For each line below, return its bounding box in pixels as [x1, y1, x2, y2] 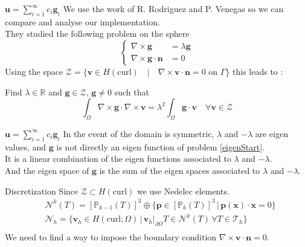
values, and [5, 140, 47, 153]
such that [114, 85, 149, 98]
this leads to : [233, 65, 283, 77]
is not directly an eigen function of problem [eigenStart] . [56, 140, 265, 153]
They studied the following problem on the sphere [5, 27, 190, 40]
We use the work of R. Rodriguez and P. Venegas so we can [63, 2, 284, 14]
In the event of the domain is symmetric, [63, 127, 214, 140]
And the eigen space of [5, 164, 89, 176]
